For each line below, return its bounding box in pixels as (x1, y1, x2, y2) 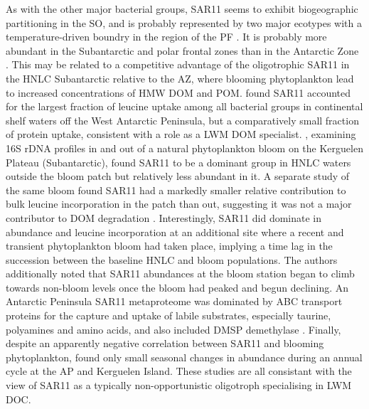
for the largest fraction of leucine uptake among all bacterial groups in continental (6, 99, 363, 114)
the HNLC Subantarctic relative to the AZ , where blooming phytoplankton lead (6, 70, 354, 85)
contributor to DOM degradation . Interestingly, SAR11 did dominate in (6, 210, 322, 225)
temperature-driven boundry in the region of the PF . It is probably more (6, 29, 327, 44)
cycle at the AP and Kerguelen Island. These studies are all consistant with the (6, 363, 352, 378)
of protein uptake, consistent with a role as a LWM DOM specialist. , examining (6, 127, 356, 142)
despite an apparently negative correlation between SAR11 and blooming (6, 336, 324, 351)
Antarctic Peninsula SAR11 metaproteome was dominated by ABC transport (6, 294, 343, 309)
